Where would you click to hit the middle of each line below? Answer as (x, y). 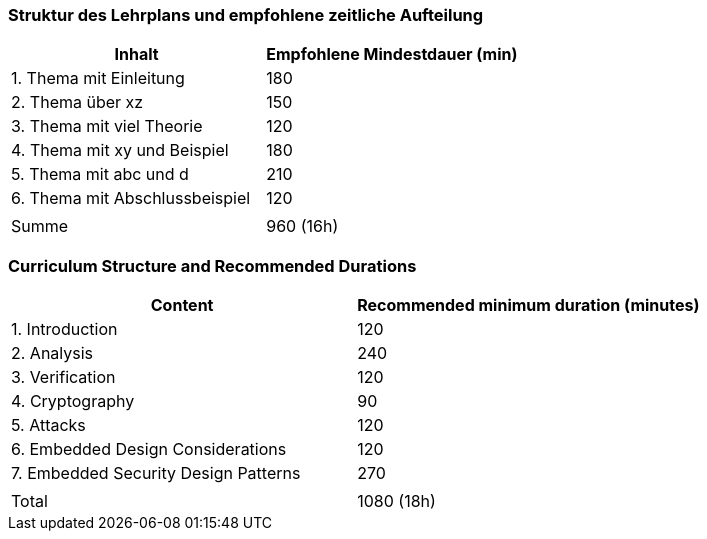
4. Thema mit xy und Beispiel (120, 150)
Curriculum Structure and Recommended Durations (212, 265)
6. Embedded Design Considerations (149, 449)
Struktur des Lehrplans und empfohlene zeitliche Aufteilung (246, 15)
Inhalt (136, 54)
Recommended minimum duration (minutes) (528, 305)
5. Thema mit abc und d (100, 174)
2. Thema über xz (77, 102)
